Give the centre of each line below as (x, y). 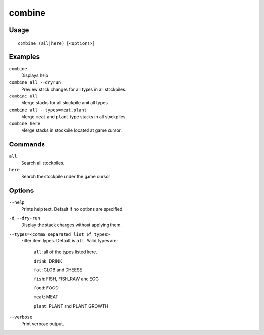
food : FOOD (46, 288)
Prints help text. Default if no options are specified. (73, 209)
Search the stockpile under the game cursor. (66, 177)
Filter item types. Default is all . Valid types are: (70, 240)
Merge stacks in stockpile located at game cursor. (72, 130)
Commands (27, 144)
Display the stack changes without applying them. (72, 225)
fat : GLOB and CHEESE (58, 270)
